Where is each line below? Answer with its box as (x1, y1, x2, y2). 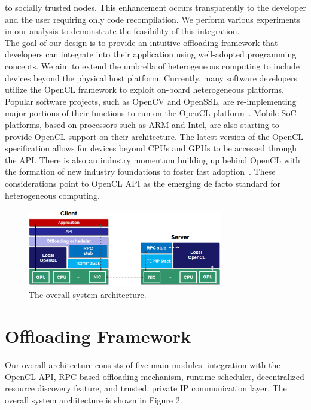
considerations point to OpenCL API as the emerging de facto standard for (5, 177, 280, 189)
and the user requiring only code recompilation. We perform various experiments (5, 13, 301, 25)
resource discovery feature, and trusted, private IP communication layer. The (5, 382, 287, 394)
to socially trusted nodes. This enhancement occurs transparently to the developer (5, 1, 306, 13)
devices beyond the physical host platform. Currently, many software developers (5, 71, 298, 84)
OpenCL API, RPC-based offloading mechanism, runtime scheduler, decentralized (5, 370, 304, 382)
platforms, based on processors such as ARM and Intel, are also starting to (5, 118, 279, 130)
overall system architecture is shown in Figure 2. (5, 393, 182, 406)
